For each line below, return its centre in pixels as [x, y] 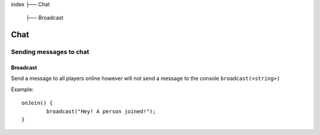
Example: [22, 89]
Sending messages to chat [50, 52]
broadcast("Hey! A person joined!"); [101, 111]
